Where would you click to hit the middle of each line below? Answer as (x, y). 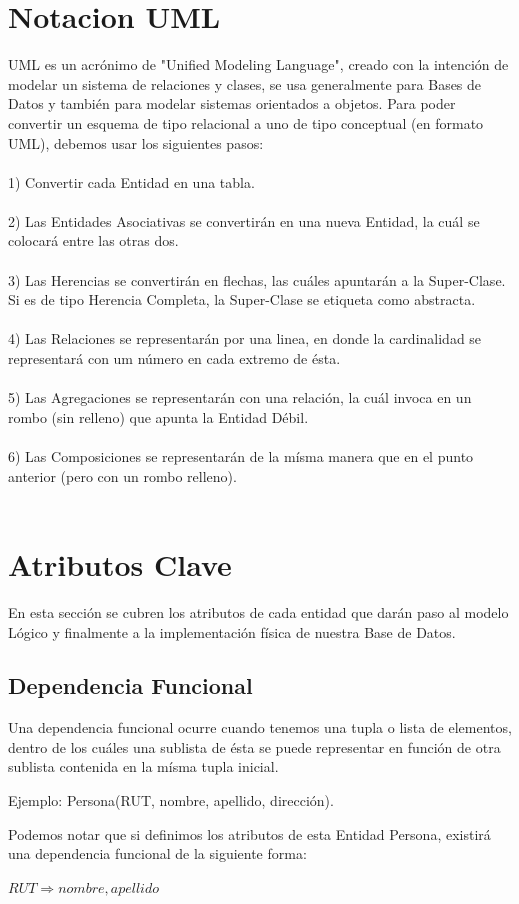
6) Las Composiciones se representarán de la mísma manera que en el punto (241, 456)
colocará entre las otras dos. (93, 240)
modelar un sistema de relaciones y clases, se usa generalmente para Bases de (245, 83)
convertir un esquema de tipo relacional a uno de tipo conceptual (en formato (246, 122)
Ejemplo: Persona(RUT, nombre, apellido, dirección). (171, 800)
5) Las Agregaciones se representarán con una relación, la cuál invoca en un (240, 397)
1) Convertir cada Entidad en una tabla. (131, 181)
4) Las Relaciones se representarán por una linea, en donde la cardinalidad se (245, 338)
